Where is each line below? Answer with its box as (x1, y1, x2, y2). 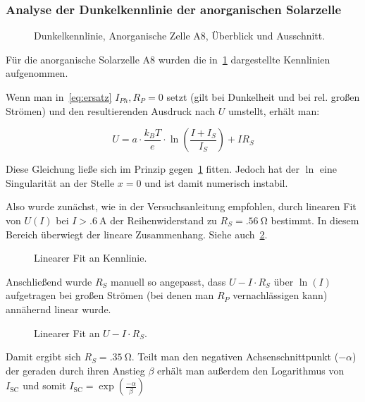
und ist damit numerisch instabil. (144, 175, 288, 190)
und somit (23, 378, 66, 393)
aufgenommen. (6, 66, 68, 80)
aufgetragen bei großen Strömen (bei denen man (6, 288, 214, 303)
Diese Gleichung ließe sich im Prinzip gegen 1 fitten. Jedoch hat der (6, 162, 300, 176)
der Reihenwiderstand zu (110, 212, 217, 227)
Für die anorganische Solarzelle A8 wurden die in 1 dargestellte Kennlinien (6, 51, 330, 66)
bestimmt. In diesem (271, 212, 359, 227)
